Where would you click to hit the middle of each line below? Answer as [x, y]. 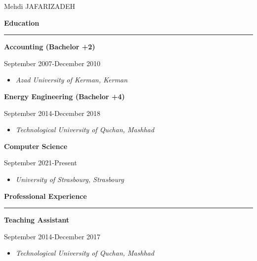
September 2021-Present [41, 163]
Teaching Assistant [37, 220]
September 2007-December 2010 [52, 63]
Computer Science [36, 146]
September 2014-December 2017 [52, 236]
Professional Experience [45, 196]
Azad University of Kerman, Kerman [71, 80]
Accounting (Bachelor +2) [50, 47]
